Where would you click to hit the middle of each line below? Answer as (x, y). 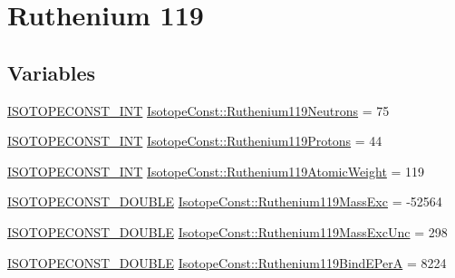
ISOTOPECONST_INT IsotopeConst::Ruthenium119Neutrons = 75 (198, 110)
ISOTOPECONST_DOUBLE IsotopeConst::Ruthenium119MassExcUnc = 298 (227, 231)
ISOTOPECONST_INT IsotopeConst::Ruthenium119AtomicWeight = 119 (216, 171)
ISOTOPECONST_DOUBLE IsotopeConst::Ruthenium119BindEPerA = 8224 (227, 262)
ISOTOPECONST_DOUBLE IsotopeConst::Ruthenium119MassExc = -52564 (225, 201)
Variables (52, 72)
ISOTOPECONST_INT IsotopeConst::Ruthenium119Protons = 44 (195, 141)
